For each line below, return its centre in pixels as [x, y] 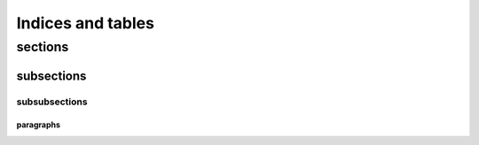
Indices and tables [86, 23]
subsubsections [52, 102]
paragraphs [39, 125]
